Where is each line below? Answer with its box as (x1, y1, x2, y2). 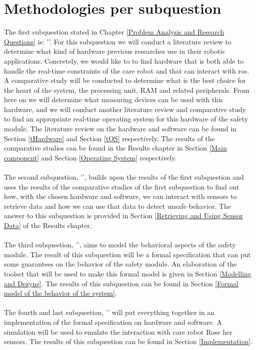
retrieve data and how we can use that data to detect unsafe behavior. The (4, 200, 231, 211)
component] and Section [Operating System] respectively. (4, 152, 177, 162)
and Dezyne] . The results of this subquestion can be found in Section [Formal (4, 278, 239, 288)
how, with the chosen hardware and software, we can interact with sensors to (4, 191, 237, 201)
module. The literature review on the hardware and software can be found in (4, 123, 237, 134)
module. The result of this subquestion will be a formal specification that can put (4, 249, 251, 259)
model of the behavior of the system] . (4, 288, 117, 298)
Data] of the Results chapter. (4, 220, 92, 230)
